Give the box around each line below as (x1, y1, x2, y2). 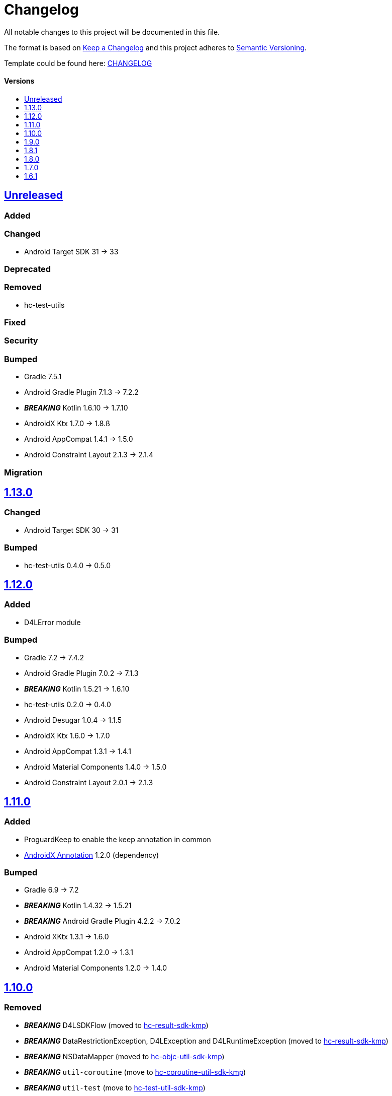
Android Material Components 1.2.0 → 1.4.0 (24, 964, 167, 973)
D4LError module (24, 618, 81, 627)
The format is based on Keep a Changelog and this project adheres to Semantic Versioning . (4, 43, 307, 52)
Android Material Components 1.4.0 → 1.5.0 (24, 762, 167, 771)
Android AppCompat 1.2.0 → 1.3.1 (24, 948, 133, 957)
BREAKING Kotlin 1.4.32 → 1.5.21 (24, 901, 132, 910)
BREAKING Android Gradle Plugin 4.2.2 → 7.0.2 (24, 917, 180, 926)
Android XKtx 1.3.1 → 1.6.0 (24, 932, 109, 941)
